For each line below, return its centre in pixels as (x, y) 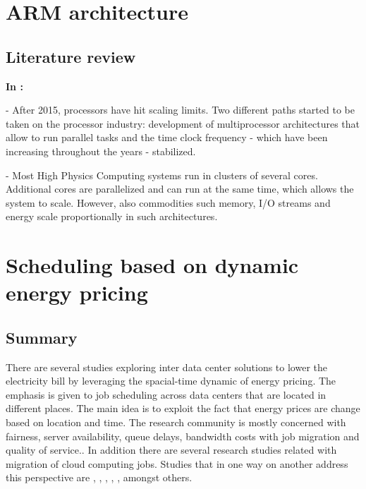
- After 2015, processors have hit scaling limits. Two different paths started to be (180, 110)
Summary (42, 337)
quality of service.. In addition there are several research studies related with (171, 450)
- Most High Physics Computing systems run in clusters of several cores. (162, 175)
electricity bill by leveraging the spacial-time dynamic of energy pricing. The (171, 381)
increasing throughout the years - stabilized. (101, 151)
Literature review (71, 56)
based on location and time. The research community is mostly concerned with (176, 422)
